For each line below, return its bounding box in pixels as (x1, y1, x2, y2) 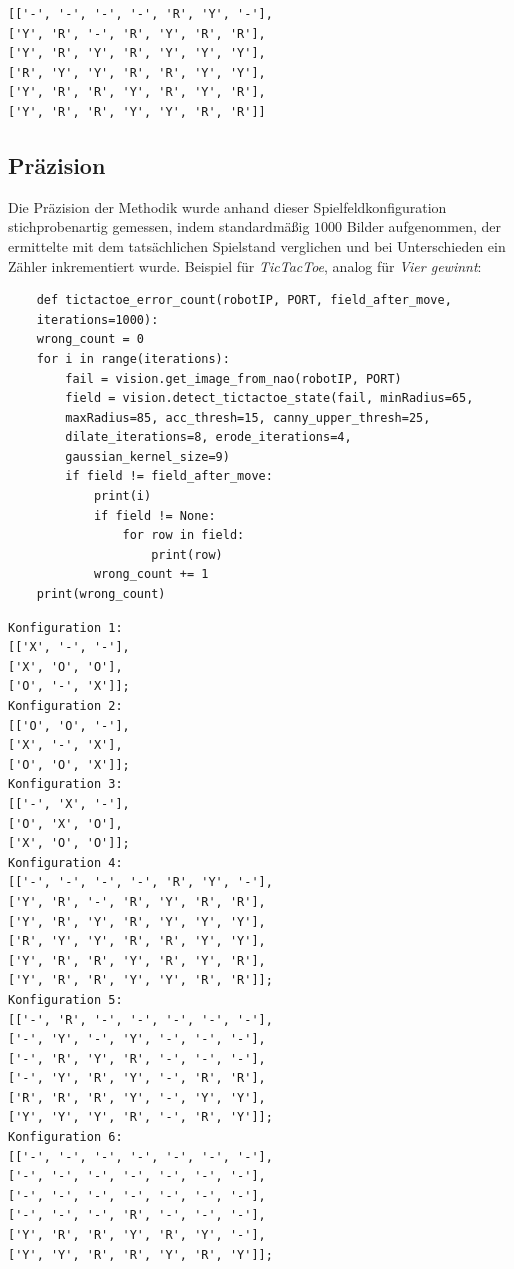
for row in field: (122, 528, 245, 543)
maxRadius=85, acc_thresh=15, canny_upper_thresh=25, (65, 410, 431, 425)
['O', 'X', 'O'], (8, 816, 123, 831)
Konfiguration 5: (8, 992, 123, 1007)
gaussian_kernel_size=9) (65, 449, 230, 464)
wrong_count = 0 (36, 332, 145, 347)
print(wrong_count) (36, 587, 166, 602)
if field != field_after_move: (65, 469, 273, 484)
